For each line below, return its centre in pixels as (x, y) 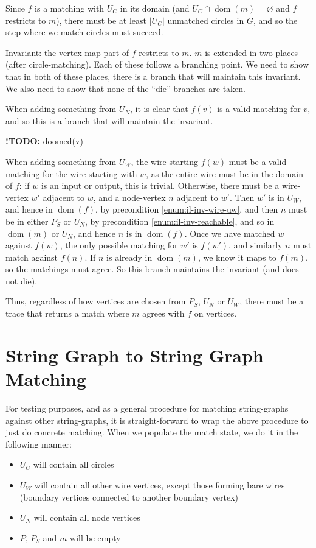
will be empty (95, 537)
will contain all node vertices (87, 517)
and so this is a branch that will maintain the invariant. (109, 120)
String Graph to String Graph (135, 355)
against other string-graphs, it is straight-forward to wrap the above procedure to (157, 420)
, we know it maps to (237, 257)
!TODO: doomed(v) (44, 141)
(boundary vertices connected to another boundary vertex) (129, 497)
